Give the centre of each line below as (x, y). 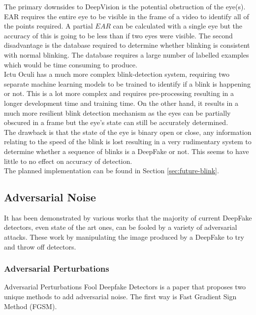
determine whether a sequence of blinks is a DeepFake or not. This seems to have (127, 151)
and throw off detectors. (40, 246)
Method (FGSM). (31, 306)
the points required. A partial (48, 26)
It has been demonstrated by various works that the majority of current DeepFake (128, 217)
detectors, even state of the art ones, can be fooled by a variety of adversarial (121, 227)
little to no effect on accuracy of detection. (68, 161)
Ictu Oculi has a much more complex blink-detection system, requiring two (117, 74)
